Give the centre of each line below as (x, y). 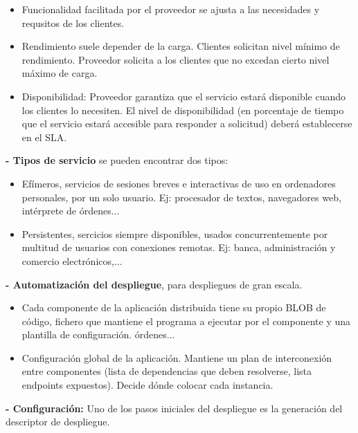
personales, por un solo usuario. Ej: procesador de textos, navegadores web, (181, 197)
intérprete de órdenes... (71, 211)
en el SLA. (44, 137)
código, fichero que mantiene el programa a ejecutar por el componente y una (186, 321)
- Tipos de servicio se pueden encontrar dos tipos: (117, 160)
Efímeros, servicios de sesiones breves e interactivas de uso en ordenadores (179, 183)
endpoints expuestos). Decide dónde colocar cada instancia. (147, 385)
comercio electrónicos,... (72, 260)
